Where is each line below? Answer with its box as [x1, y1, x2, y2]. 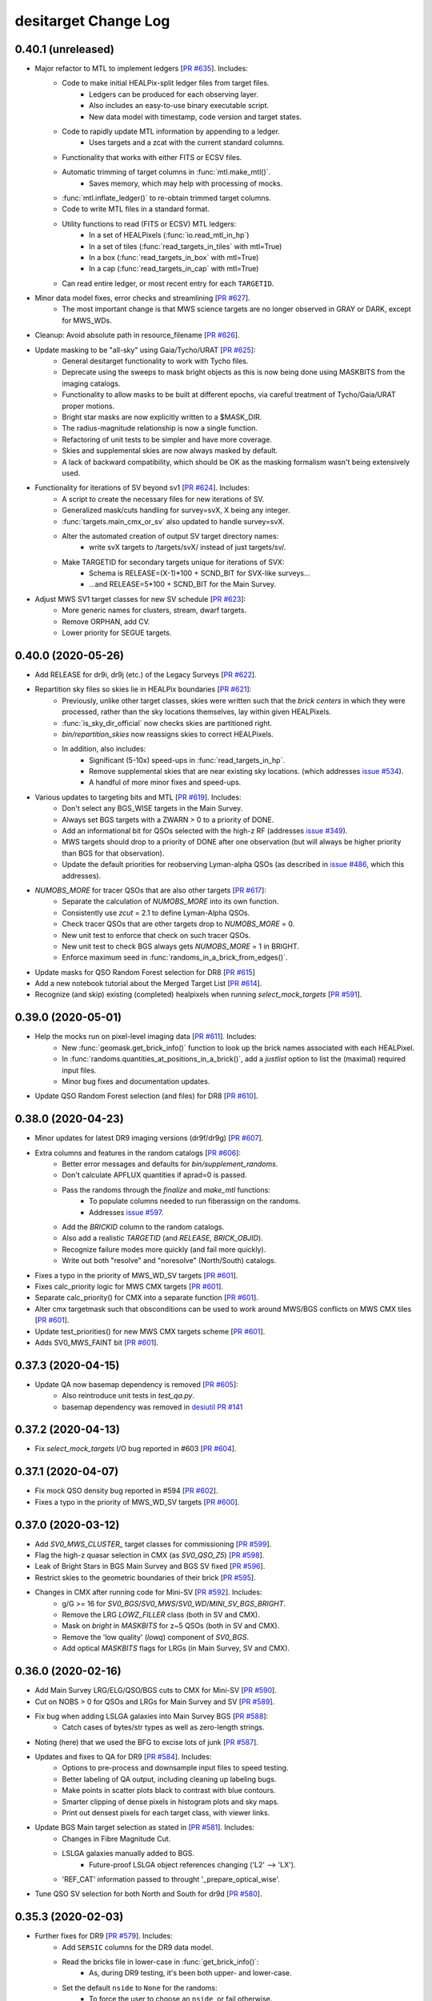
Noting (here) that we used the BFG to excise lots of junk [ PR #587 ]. [34, 1737, 259, 1746]
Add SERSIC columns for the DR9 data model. [62, 1942, 214, 1952]
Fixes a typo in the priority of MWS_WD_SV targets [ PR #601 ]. [34, 1270, 238, 1280]
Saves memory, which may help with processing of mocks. [89, 178, 283, 188]
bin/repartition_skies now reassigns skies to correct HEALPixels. [62, 729, 274, 739]
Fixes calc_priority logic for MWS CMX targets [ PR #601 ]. [34, 1281, 224, 1291]
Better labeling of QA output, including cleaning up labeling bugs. [62, 1774, 277, 1784]
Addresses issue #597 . [89, 1207, 164, 1217]
